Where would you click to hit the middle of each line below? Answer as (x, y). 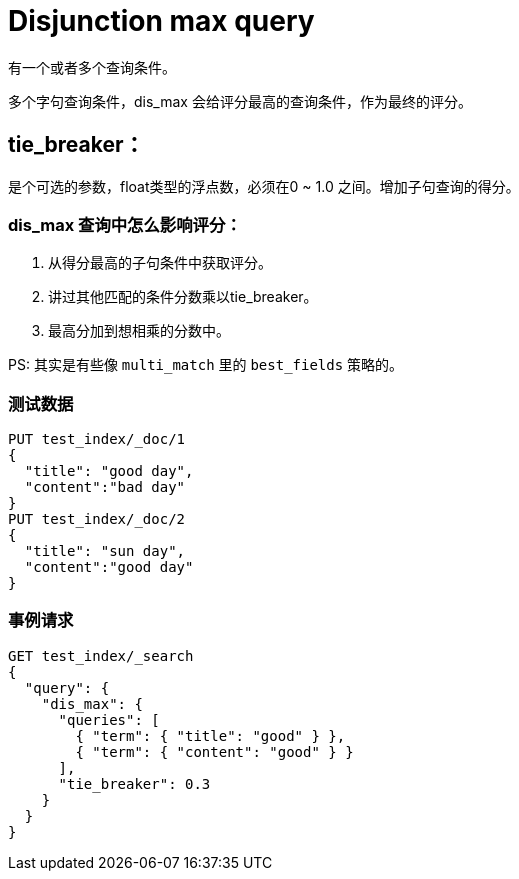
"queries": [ (109, 719)
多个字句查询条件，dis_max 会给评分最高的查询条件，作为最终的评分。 (240, 101)
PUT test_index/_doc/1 (97, 439)
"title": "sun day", (105, 551)
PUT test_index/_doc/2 (97, 519)
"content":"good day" (109, 567)
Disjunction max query (161, 21)
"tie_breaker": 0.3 (134, 783)
